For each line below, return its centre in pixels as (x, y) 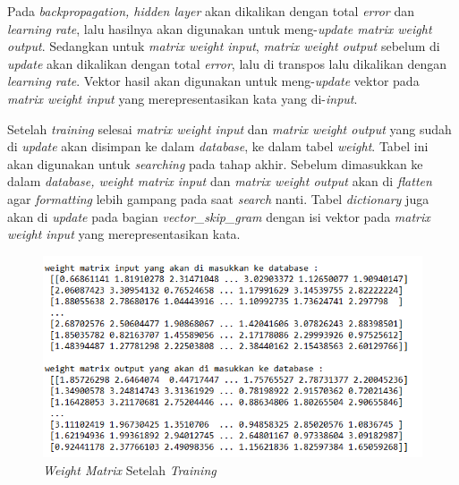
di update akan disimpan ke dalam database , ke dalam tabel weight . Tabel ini (218, 146)
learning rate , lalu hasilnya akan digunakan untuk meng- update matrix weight (220, 28)
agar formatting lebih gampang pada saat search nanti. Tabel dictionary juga (218, 198)
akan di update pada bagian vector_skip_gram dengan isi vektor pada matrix (219, 216)
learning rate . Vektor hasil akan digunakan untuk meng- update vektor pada (213, 81)
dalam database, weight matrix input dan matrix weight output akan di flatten (220, 181)
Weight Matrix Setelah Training (130, 469)
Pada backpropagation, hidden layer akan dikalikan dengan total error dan (211, 11)
